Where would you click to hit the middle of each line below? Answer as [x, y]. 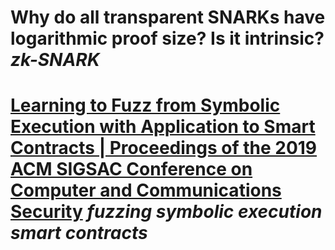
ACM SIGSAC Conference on [131, 169]
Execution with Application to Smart [163, 127]
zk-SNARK [55, 60]
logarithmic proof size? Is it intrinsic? [167, 38]
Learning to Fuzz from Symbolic [145, 105]
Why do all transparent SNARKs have [168, 17]
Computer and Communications [146, 190]
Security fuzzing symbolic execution [166, 212]
